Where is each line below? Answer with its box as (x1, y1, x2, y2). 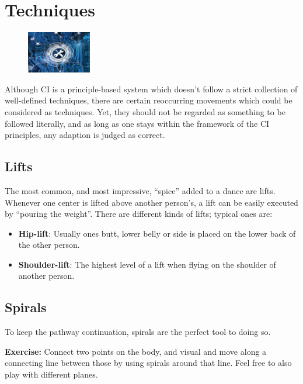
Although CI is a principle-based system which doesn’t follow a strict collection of (5, 82, 298, 95)
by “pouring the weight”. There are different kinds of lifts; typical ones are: (5, 207, 273, 220)
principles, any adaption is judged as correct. (5, 129, 165, 141)
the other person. (18, 238, 80, 251)
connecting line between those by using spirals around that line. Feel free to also (5, 357, 292, 369)
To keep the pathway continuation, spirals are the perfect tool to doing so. (5, 326, 271, 338)
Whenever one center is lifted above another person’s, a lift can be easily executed (5, 196, 298, 208)
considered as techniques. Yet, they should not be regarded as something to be (5, 105, 285, 117)
